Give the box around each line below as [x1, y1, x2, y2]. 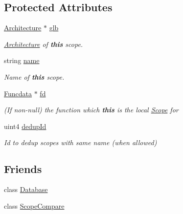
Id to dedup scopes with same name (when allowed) [4, 137, 157, 148]
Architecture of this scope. [4, 39, 83, 49]
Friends [4, 161, 42, 176]
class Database [4, 184, 48, 194]
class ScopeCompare [4, 200, 65, 211]
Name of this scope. [4, 71, 65, 82]
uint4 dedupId [4, 121, 46, 131]
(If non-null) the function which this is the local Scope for [4, 105, 179, 115]
